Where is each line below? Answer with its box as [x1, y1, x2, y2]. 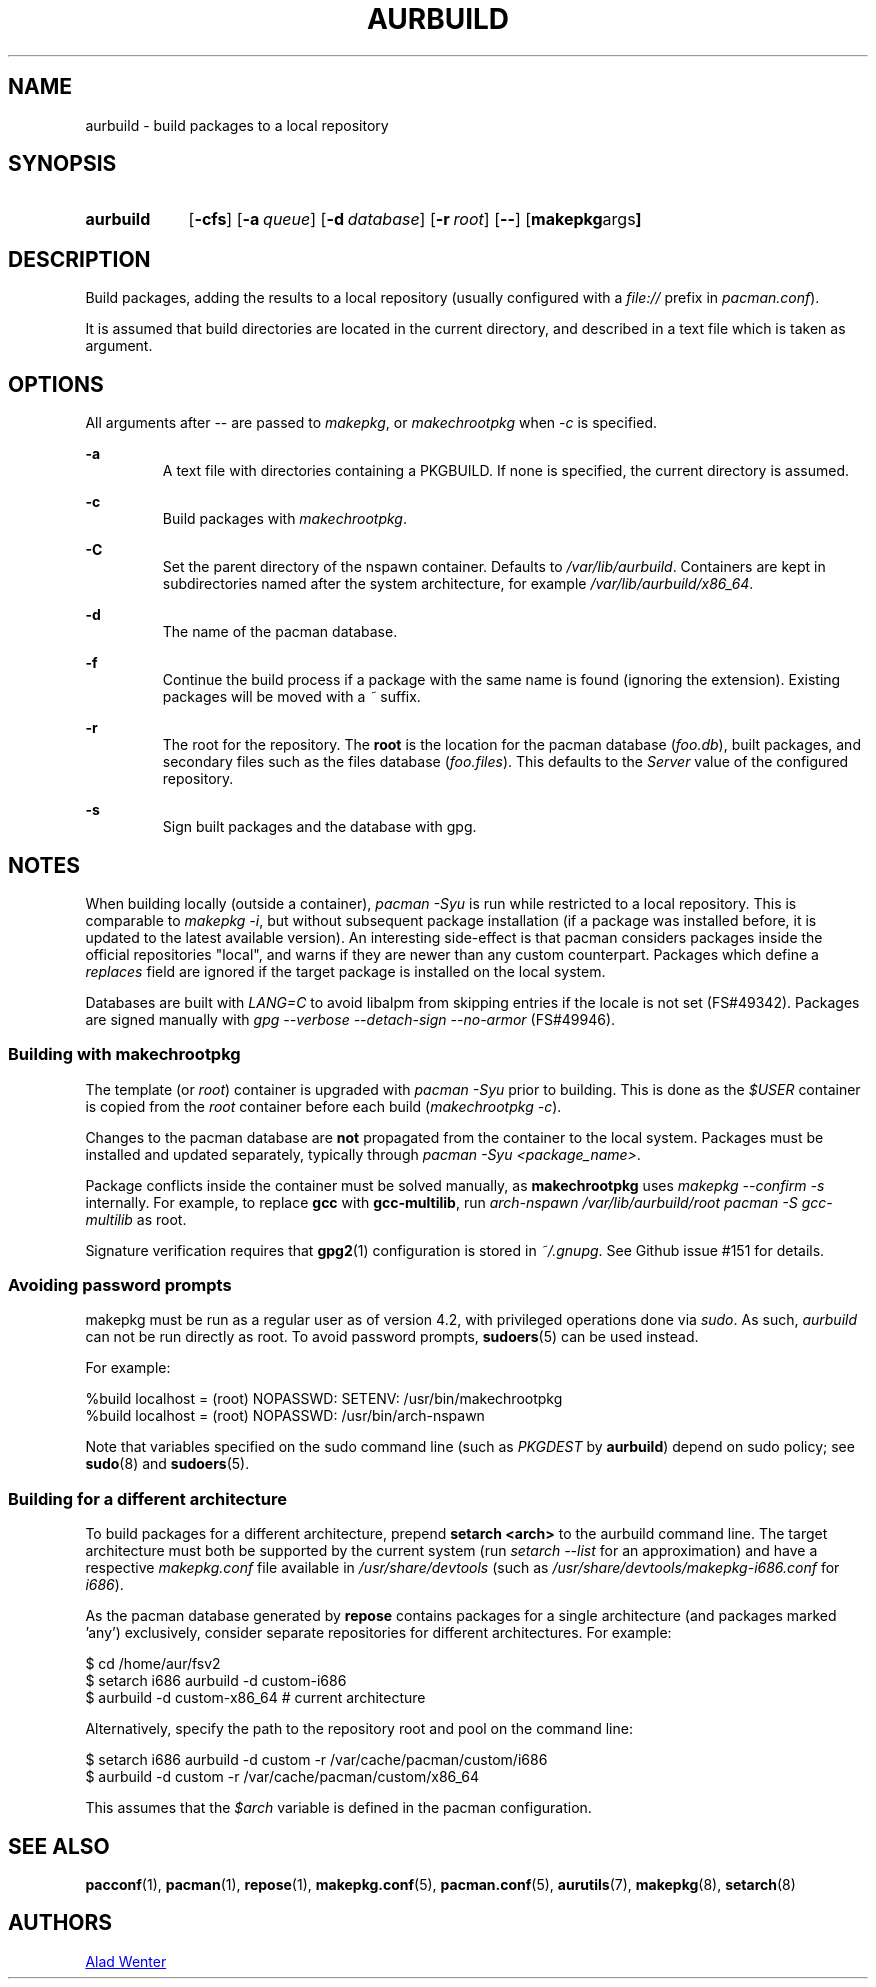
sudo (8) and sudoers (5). [85, 1455, 250, 1473]
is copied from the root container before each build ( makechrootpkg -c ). [85, 1097, 562, 1115]
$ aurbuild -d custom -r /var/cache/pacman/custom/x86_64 [85, 1768, 480, 1786]
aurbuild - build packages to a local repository [85, 116, 389, 134]
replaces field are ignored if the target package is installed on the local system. [85, 962, 606, 980]
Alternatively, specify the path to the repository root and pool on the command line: [85, 1720, 633, 1738]
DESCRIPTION [8, 246, 151, 272]
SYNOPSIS [8, 151, 117, 177]
